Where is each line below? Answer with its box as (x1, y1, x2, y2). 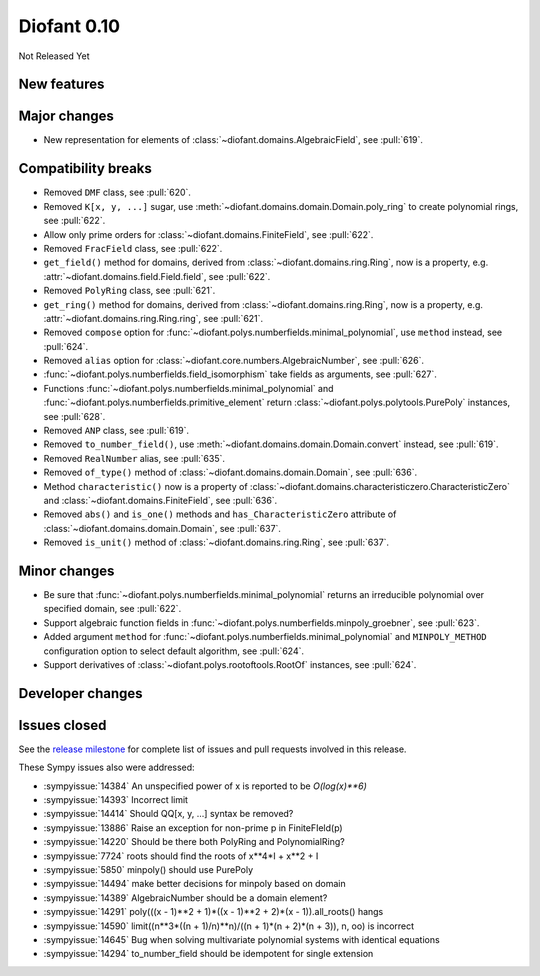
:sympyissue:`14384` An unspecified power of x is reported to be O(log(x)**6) (43, 780, 367, 792)
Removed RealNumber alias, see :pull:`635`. (43, 452, 225, 464)
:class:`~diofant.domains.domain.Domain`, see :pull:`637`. (43, 522, 282, 534)
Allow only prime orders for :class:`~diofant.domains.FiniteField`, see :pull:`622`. (43, 228, 374, 240)
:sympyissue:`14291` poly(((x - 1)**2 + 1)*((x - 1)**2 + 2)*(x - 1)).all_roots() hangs (43, 906, 384, 918)
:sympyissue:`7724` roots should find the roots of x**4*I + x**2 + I (43, 850, 319, 862)
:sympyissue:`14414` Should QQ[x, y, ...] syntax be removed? (43, 808, 294, 820)
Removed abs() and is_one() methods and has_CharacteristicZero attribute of (43, 508, 397, 520)
